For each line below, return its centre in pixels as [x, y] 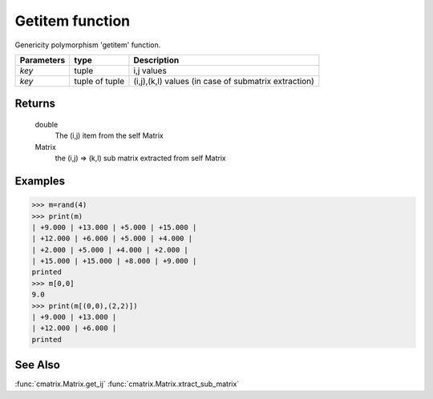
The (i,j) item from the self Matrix [109, 135]
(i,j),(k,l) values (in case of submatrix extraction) [224, 81]
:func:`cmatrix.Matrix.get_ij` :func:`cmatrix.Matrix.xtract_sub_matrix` [127, 384]
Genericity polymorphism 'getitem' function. [88, 45]
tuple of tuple [99, 81]
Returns [35, 104]
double [47, 124]
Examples [40, 181]
